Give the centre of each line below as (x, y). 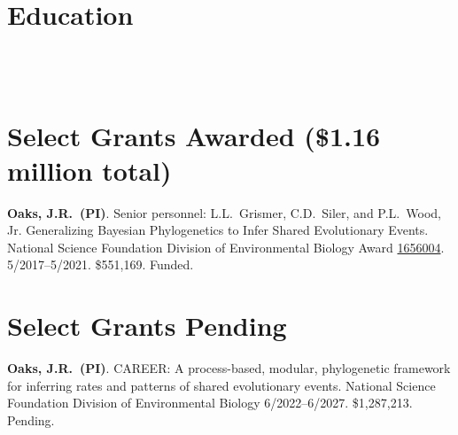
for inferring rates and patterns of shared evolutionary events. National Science (221, 385)
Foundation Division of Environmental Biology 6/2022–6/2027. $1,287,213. (210, 403)
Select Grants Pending (147, 326)
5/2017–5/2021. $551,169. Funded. (101, 264)
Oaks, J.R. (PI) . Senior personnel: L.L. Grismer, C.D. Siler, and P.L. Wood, (224, 212)
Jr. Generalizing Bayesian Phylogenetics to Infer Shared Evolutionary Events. (218, 230)
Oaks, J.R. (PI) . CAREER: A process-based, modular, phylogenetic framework (229, 368)
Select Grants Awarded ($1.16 (194, 135)
